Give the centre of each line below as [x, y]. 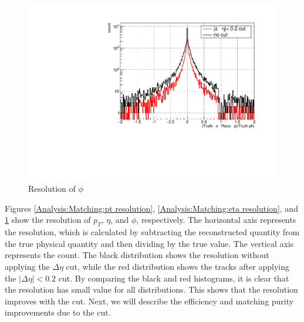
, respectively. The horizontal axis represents [216, 220]
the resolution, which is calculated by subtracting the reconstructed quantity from [152, 232]
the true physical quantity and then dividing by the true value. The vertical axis [149, 243]
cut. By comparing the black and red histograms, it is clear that [174, 278]
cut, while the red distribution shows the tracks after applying [178, 267]
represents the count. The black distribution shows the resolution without [137, 255]
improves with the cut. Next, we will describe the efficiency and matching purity [149, 301]
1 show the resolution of [48, 220]
